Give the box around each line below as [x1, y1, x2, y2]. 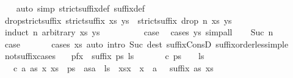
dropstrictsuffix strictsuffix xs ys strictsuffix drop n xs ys [4, 13, 232, 26]
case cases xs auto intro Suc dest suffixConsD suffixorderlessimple [4, 37, 289, 50]
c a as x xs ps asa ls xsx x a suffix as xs [13, 61, 214, 74]
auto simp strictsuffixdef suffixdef [16, 2, 145, 14]
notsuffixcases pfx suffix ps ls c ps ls [4, 49, 204, 62]
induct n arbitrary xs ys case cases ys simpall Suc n [4, 26, 273, 38]
